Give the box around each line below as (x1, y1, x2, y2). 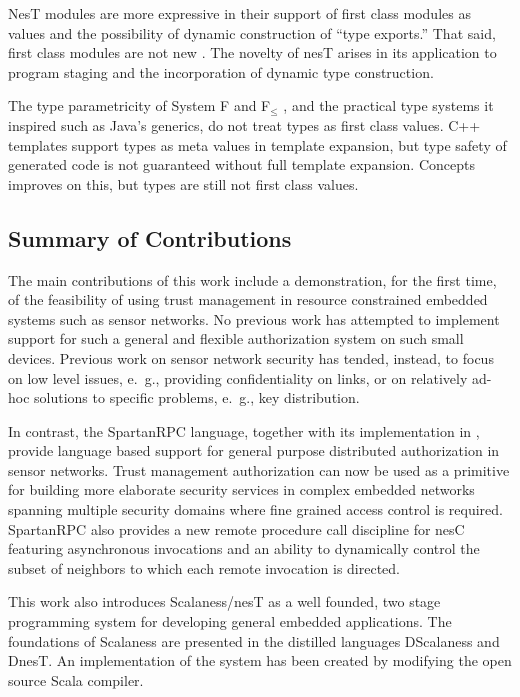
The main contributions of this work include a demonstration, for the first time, (8, 269, 497, 290)
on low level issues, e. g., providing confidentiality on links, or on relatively (8, 367, 468, 388)
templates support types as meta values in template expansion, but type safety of (8, 134, 507, 155)
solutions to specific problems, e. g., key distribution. (34, 387, 360, 408)
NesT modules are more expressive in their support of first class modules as (8, 3, 471, 23)
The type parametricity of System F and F (8, 95, 271, 116)
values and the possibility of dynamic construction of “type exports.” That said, (8, 22, 496, 43)
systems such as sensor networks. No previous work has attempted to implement (8, 308, 500, 329)
